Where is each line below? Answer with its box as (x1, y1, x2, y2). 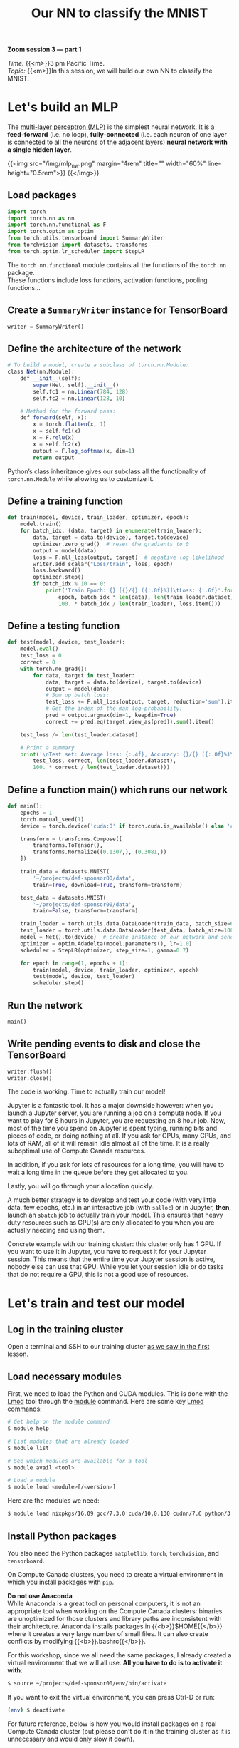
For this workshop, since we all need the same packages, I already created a (7, 1650, 232, 1659)
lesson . (7, 1349, 29, 1359)
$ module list (7, 1444, 50, 1451)
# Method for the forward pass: (20, 408, 116, 415)
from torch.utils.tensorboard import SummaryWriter (7, 235, 164, 242)
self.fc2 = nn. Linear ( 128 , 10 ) (33, 394, 126, 402)
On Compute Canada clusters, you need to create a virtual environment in (7, 1570, 223, 1578)
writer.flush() (7, 1068, 53, 1075)
